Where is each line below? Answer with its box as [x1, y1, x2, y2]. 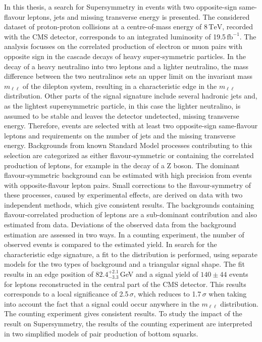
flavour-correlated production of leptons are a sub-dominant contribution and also [4, 209, 257, 220]
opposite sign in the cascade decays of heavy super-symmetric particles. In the [4, 51, 246, 61]
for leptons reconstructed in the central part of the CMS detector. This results [4, 278, 246, 289]
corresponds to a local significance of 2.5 [4, 288, 129, 299]
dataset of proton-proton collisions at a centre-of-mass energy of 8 [4, 21, 208, 32]
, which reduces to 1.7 [133, 288, 201, 299]
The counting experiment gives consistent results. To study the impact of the [4, 308, 242, 319]
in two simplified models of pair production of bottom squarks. [4, 328, 198, 338]
